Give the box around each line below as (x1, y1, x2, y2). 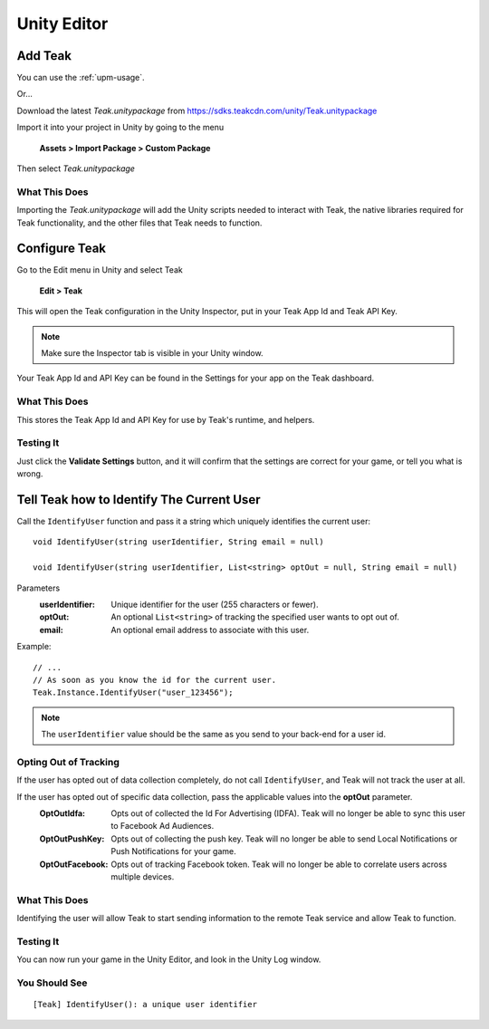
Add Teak (16, 48, 72, 63)
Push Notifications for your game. (110, 846, 237, 857)
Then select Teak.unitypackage (16, 163, 136, 174)
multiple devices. (110, 870, 175, 882)
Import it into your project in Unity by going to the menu (16, 122, 225, 133)
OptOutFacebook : (39, 859, 109, 870)
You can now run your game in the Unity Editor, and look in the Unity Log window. (16, 954, 321, 965)
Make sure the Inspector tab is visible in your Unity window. (41, 348, 264, 359)
